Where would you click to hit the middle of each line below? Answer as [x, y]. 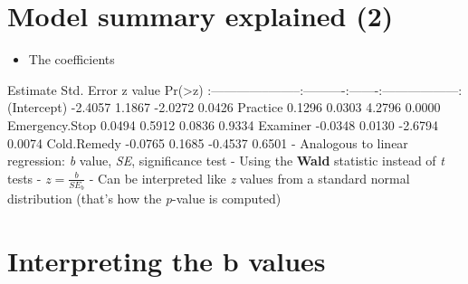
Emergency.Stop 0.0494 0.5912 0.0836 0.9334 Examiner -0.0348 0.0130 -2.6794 [223, 124]
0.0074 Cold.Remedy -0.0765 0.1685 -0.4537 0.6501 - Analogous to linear [208, 142]
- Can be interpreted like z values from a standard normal [249, 178]
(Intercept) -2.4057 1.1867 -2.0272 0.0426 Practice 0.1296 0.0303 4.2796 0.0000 [224, 107]
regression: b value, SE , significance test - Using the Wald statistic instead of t [226, 161]
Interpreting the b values [167, 260]
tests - [24, 178]
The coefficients [72, 59]
